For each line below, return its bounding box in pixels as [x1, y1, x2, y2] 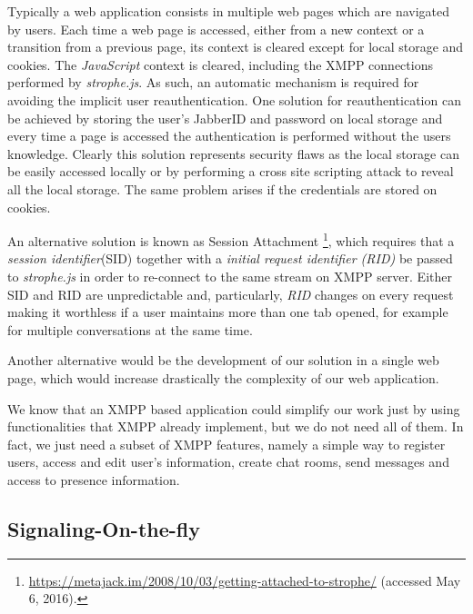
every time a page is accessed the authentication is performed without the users [7, 126, 451, 145]
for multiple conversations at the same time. [7, 320, 253, 339]
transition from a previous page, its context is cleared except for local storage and [7, 37, 464, 56]
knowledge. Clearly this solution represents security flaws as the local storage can [7, 144, 459, 163]
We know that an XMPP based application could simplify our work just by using [7, 399, 460, 418]
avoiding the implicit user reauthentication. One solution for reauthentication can [7, 90, 461, 109]
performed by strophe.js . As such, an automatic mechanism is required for [7, 73, 419, 92]
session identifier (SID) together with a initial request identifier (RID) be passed [7, 249, 453, 268]
